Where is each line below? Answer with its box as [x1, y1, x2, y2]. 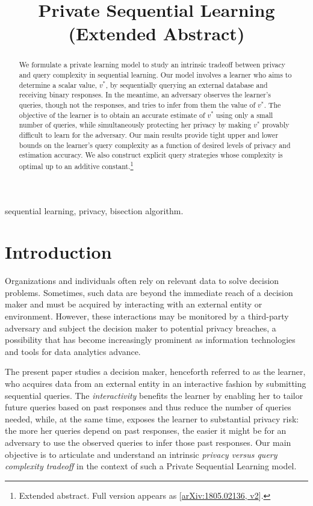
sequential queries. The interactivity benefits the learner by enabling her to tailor [5, 389, 303, 401]
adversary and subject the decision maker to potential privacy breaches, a [5, 321, 276, 334]
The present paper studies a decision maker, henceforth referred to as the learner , [5, 365, 306, 378]
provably [262, 120, 290, 130]
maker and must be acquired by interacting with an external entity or [5, 298, 262, 310]
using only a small [216, 110, 273, 120]
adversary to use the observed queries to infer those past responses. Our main [5, 436, 291, 448]
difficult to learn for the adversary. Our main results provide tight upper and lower [19, 129, 279, 140]
